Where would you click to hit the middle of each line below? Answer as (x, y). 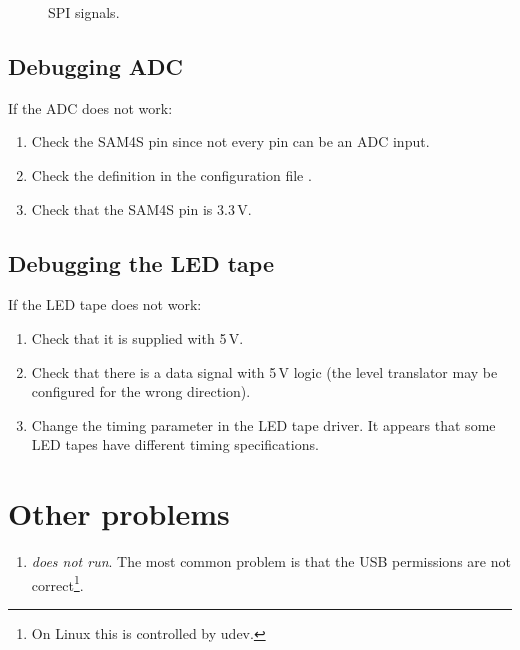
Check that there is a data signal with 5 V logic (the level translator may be (264, 371)
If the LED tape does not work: (105, 304)
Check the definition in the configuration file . (171, 174)
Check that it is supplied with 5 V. (137, 337)
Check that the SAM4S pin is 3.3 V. (141, 208)
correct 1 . (57, 583)
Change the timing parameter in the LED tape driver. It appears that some (263, 424)
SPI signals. (84, 12)
